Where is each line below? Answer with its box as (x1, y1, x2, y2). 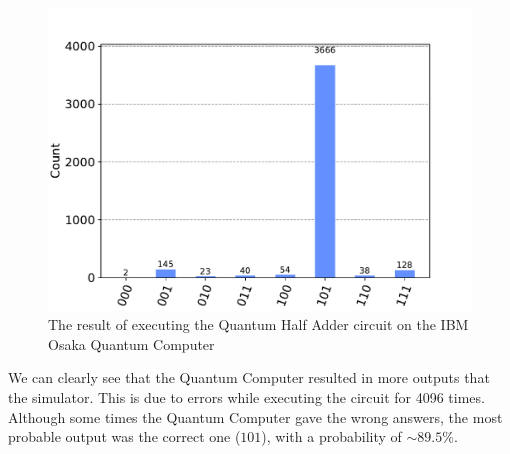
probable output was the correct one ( (8, 426, 241, 447)
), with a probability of (261, 426, 402, 447)
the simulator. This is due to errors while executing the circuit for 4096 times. (8, 387, 485, 408)
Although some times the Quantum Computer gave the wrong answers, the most (8, 406, 503, 427)
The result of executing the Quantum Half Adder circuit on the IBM (48, 314, 469, 335)
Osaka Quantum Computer (48, 333, 215, 354)
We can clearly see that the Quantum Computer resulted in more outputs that (8, 367, 490, 388)
